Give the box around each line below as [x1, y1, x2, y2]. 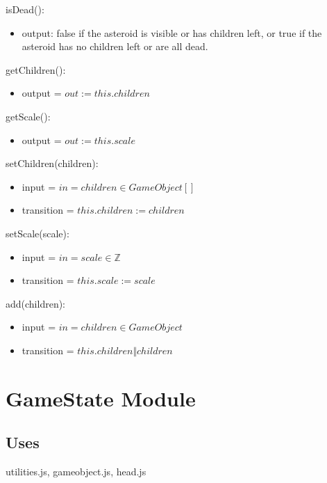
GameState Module [6, 383, 196, 412]
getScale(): [6, 109, 51, 123]
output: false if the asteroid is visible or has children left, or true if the [22, 25, 322, 40]
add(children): [6, 296, 66, 310]
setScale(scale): [6, 225, 69, 240]
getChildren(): [6, 62, 66, 77]
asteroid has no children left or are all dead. [22, 39, 208, 54]
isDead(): [6, 2, 44, 16]
